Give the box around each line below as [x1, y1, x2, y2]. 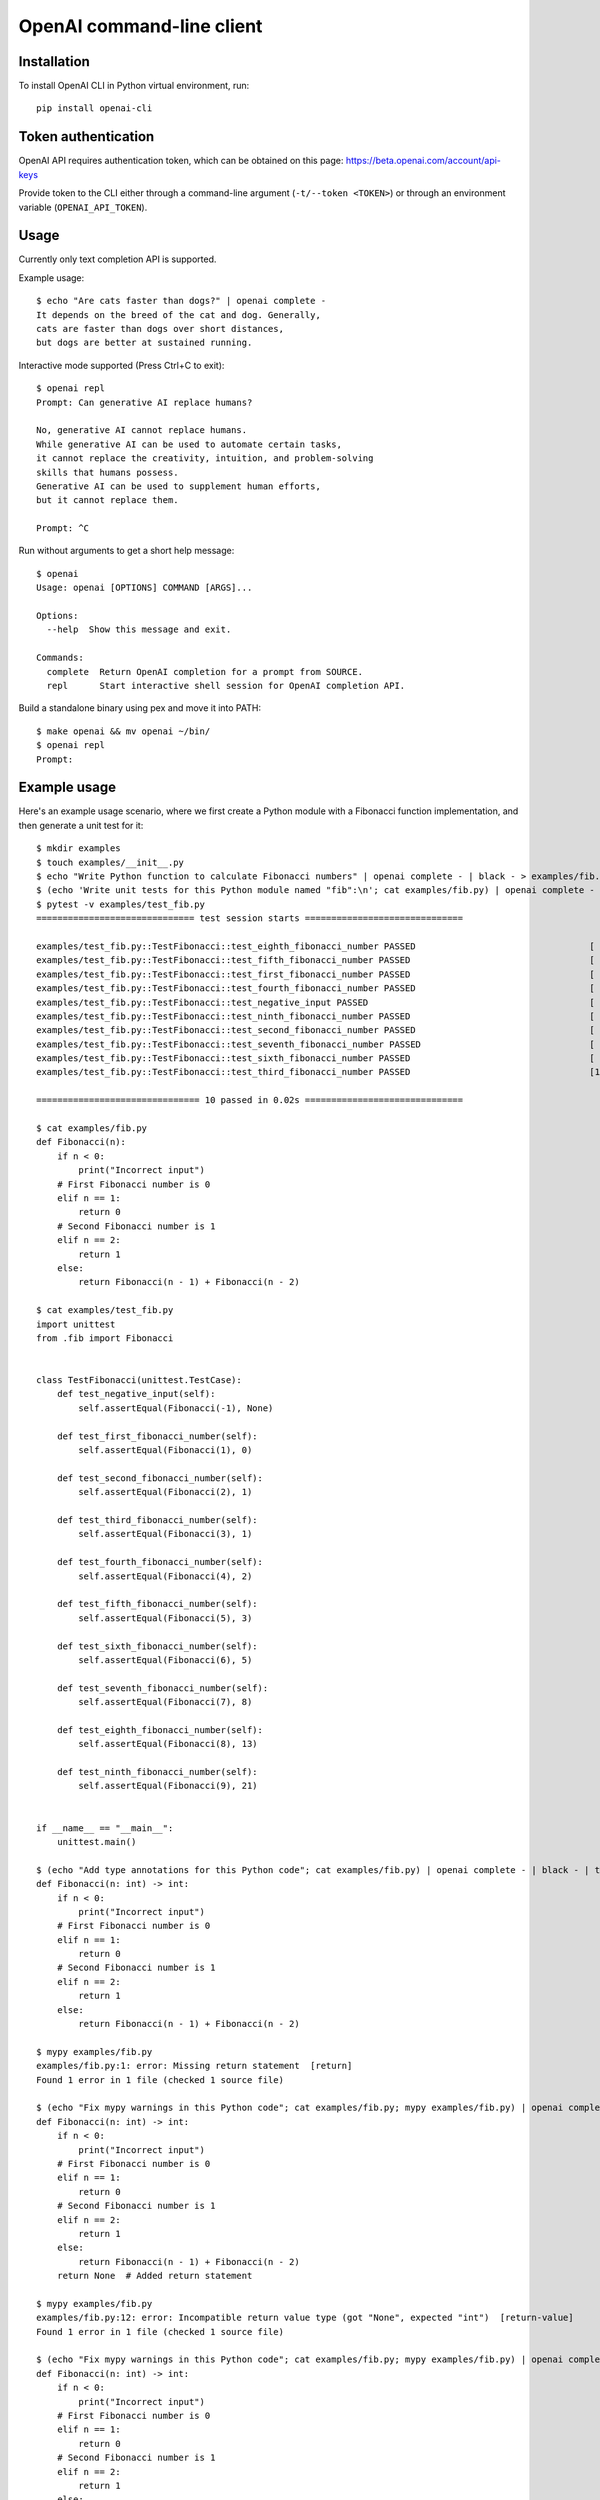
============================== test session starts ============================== [36, 913, 464, 924]
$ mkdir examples [36, 843, 121, 854]
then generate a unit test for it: [18, 819, 144, 831]
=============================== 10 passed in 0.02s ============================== [36, 1095, 464, 1106]
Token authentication [18, 128, 155, 145]
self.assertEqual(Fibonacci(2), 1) [78, 1486, 253, 1498]
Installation [18, 53, 90, 70]
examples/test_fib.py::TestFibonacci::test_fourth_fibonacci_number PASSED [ [36, 983, 595, 994]
